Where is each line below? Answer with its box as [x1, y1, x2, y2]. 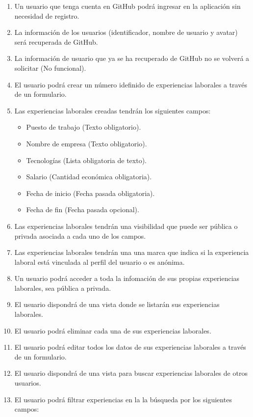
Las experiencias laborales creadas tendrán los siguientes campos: [14, 105, 211, 115]
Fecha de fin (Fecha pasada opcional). [26, 204, 139, 215]
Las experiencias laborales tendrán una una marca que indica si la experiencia [14, 247, 249, 257]
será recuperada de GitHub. [14, 36, 98, 47]
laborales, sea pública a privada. [14, 282, 111, 293]
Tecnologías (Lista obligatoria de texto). [26, 155, 147, 165]
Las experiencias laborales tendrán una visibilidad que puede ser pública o [14, 221, 238, 231]
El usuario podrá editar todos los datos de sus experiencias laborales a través [14, 342, 246, 352]
